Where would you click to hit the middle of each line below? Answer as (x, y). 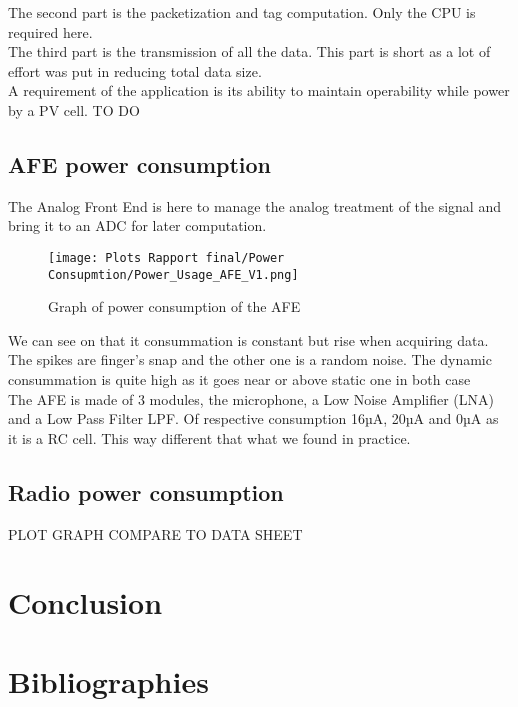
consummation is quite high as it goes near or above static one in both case (239, 379)
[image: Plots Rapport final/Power (166, 257)
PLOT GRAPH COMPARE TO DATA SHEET (155, 533)
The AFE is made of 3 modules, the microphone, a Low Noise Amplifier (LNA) (251, 398)
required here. (50, 31)
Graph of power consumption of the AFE (174, 306)
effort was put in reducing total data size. (135, 70)
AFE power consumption (140, 163)
